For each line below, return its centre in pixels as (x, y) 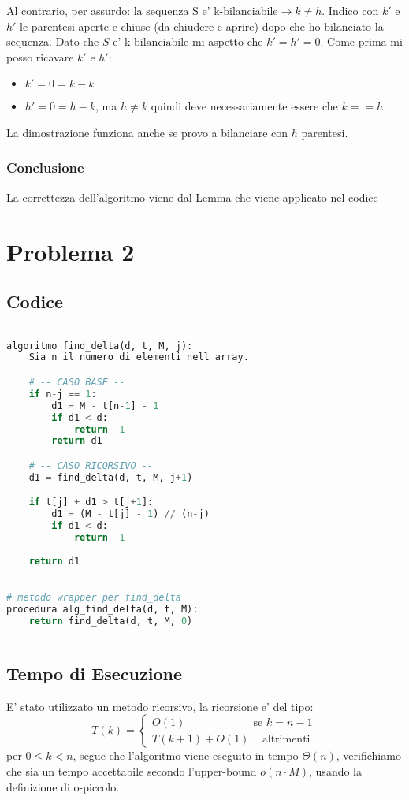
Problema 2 (71, 251)
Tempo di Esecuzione (94, 673)
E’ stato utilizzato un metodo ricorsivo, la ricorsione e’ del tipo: (160, 706)
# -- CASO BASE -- (77, 383)
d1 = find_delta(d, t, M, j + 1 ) (111, 477)
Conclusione (45, 167)
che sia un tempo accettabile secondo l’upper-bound (132, 771)
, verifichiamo (368, 755)
